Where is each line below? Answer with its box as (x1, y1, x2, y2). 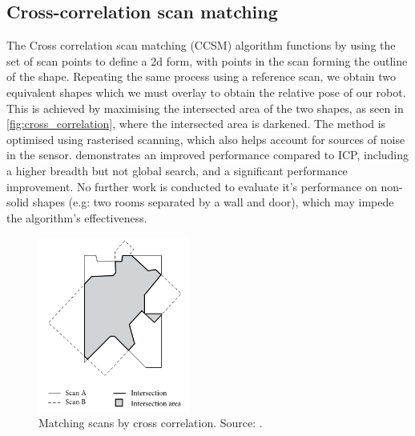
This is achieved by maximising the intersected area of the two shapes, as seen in (6, 99, 404, 116)
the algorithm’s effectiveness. (6, 209, 147, 226)
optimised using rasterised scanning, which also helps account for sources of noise (6, 130, 405, 147)
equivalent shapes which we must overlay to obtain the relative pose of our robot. (6, 83, 406, 100)
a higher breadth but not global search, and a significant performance (6, 162, 348, 178)
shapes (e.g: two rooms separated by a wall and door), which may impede (32, 194, 394, 210)
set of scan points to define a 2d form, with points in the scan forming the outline (6, 52, 408, 69)
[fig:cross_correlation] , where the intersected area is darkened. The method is (6, 115, 386, 132)
